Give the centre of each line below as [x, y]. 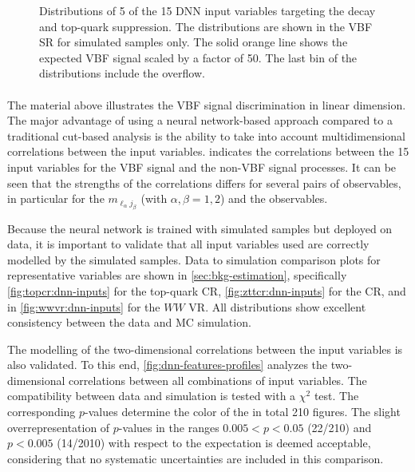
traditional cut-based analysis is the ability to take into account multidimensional [206, 135]
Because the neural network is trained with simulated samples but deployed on [200, 228]
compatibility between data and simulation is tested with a [152, 396]
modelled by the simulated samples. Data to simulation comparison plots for [194, 259]
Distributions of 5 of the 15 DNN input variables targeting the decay [207, 10]
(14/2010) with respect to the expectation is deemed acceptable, [214, 443]
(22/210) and [340, 427]
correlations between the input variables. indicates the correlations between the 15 [208, 151]
